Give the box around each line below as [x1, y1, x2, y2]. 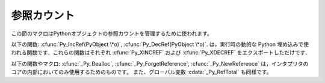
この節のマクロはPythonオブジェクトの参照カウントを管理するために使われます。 [11, 30, 213, 37]
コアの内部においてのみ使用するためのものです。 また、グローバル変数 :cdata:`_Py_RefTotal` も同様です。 [11, 69, 272, 76]
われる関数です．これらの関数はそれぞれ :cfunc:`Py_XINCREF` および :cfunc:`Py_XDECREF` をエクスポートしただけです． [11, 49, 311, 56]
